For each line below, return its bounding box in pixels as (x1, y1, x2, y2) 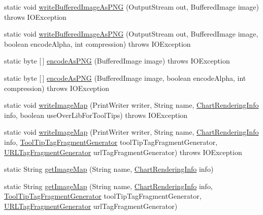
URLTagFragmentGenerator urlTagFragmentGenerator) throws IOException (4, 146, 242, 157)
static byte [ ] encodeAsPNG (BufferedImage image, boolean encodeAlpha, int (4, 72, 246, 83)
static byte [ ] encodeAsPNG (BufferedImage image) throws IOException (4, 55, 230, 66)
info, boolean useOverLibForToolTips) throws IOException (4, 109, 188, 120)
